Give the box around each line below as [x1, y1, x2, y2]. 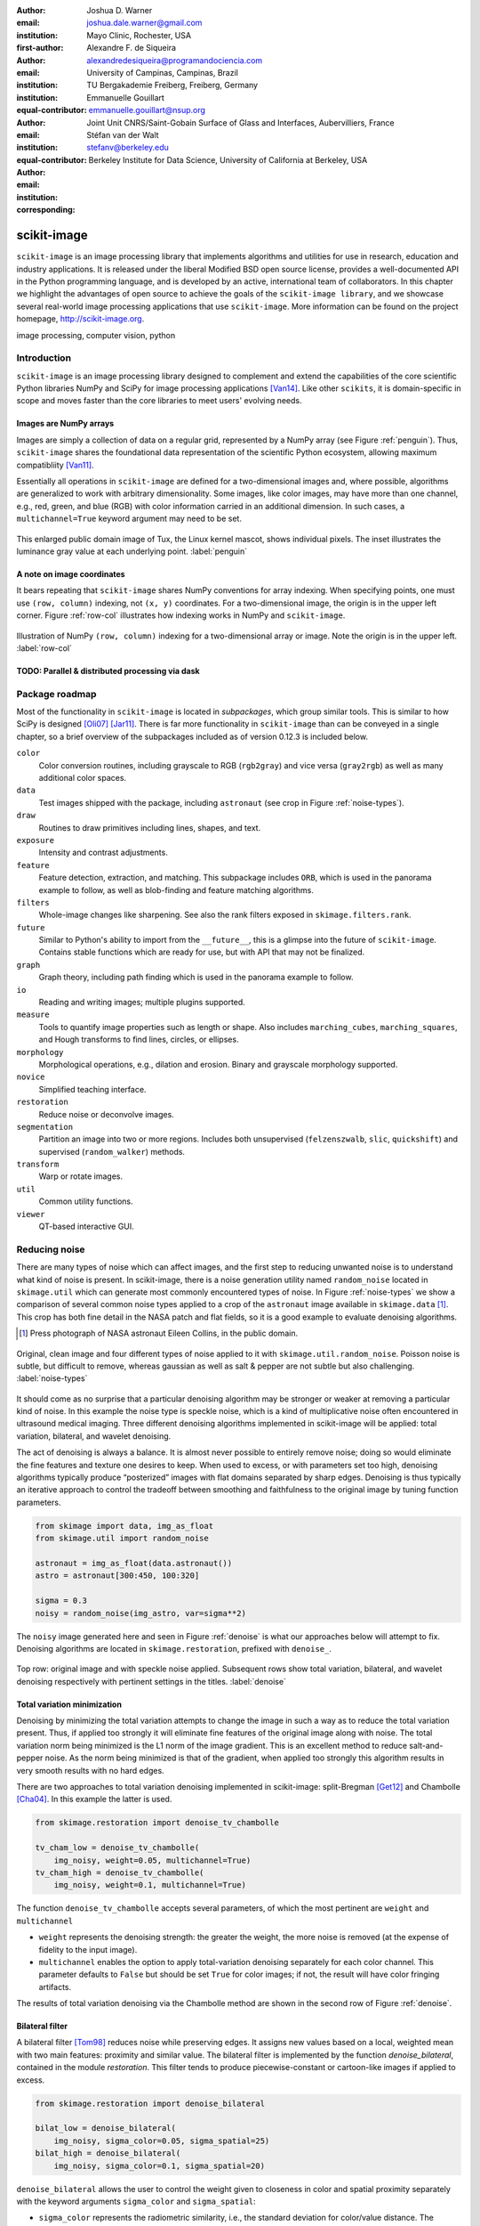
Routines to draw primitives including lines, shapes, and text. [38, 822, 261, 833]
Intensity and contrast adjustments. [38, 847, 168, 858]
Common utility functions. [38, 1196, 133, 1206]
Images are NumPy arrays [16, 418, 115, 429]
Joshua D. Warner [86, 5, 153, 15]
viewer [16, 1209, 45, 1219]
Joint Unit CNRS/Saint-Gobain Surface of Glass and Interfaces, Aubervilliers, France [86, 117, 395, 128]
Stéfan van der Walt [86, 129, 159, 140]
